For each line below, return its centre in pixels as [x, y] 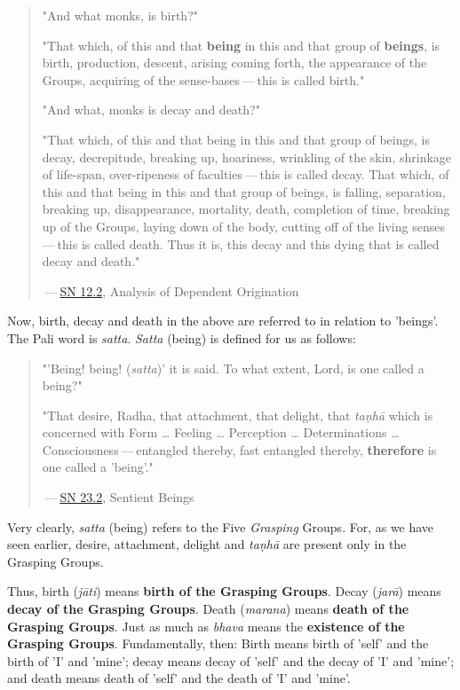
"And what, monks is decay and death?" [151, 110]
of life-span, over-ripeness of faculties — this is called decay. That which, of [246, 174]
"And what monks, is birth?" [120, 15]
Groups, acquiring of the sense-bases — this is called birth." [203, 79]
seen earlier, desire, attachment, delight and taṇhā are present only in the [207, 544]
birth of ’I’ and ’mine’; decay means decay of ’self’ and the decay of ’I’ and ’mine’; [231, 660]
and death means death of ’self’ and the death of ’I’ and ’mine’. [179, 678]
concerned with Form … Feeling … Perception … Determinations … [221, 432]
